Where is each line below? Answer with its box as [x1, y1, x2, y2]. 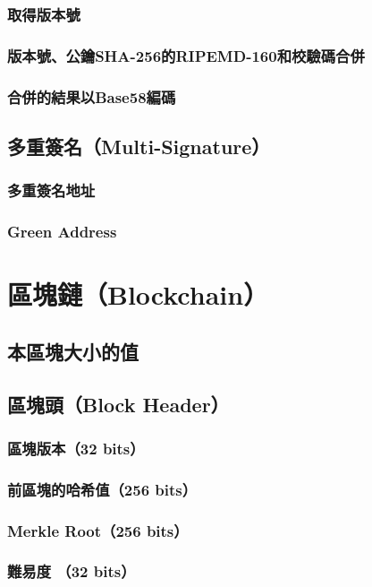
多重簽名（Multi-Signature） [7, 132, 271, 160]
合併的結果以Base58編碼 [7, 85, 176, 108]
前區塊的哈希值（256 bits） [7, 478, 198, 500]
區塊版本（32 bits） [7, 436, 145, 459]
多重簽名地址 [7, 179, 96, 202]
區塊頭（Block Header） [7, 390, 230, 418]
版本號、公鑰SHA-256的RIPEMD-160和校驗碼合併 [7, 44, 365, 66]
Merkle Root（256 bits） [7, 519, 189, 541]
